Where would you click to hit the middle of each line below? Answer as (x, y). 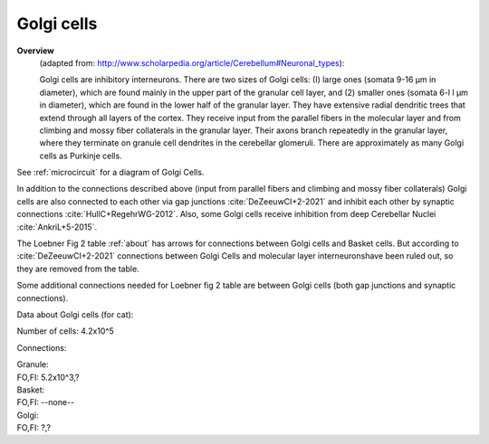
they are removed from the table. (78, 269)
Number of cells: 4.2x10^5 (66, 331)
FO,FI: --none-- (46, 402)
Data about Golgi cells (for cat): (75, 314)
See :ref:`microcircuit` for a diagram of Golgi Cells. (110, 173)
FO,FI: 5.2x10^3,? (48, 377)
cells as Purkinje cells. (81, 156)
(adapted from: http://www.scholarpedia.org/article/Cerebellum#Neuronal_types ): (192, 62)
